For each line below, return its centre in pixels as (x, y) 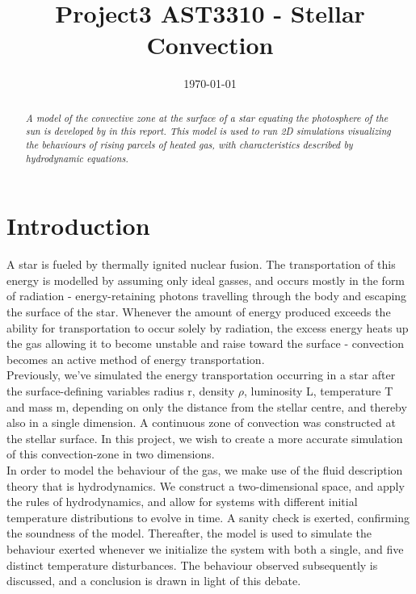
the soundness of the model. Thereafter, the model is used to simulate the (189, 533)
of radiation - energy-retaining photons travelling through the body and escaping (207, 296)
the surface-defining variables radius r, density (121, 391)
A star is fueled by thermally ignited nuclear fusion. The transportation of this (201, 264)
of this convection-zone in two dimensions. (111, 454)
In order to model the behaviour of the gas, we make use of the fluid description (205, 469)
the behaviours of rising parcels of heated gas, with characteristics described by (189, 145)
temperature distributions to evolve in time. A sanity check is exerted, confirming (208, 517)
